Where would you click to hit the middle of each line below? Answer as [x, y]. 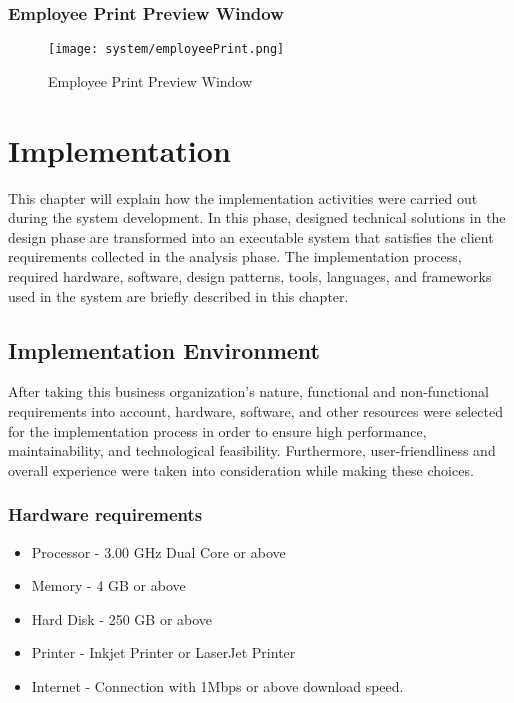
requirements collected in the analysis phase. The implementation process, [235, 256]
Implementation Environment [164, 349]
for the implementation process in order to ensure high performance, [217, 430]
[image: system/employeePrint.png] [166, 49]
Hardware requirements [105, 514]
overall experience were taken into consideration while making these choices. [241, 469]
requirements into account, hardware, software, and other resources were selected [255, 410]
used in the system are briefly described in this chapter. [178, 295]
